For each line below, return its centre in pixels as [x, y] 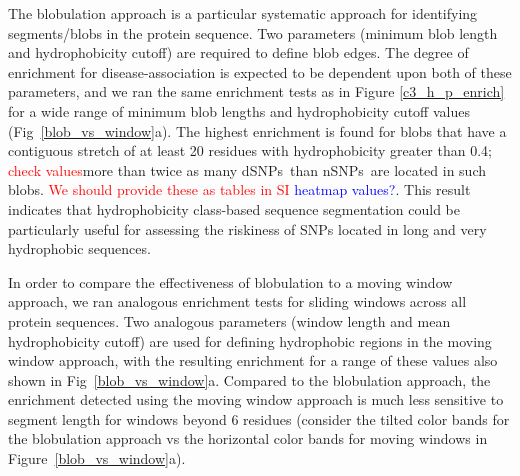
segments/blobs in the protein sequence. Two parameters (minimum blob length [253, 32]
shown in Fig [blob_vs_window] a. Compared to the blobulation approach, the [249, 379]
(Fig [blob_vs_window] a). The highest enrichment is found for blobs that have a [257, 130]
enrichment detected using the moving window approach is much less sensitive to [256, 399]
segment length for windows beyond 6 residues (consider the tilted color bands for [259, 418]
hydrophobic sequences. [79, 248]
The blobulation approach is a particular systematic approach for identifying [243, 13]
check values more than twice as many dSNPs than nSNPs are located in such [247, 169]
